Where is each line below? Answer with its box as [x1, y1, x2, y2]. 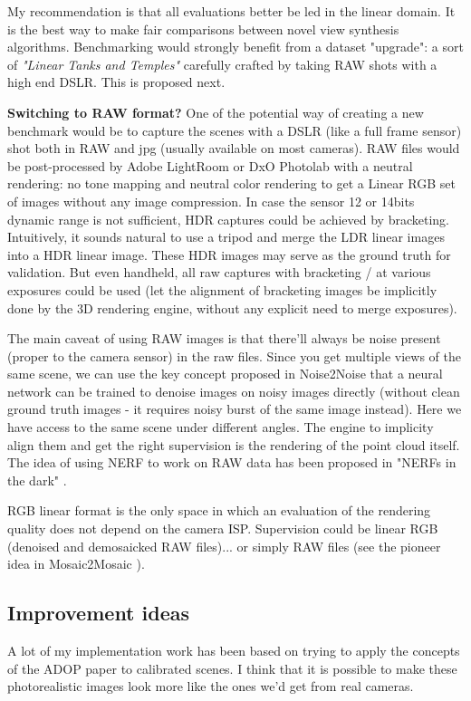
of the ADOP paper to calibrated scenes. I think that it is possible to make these [7, 658, 457, 677]
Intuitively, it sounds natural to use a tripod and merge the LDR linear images [7, 227, 445, 246]
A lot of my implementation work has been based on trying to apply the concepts [7, 641, 460, 660]
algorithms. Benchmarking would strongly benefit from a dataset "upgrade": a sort [7, 37, 464, 56]
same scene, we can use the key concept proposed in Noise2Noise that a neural [7, 364, 443, 383]
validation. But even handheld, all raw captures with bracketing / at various [7, 263, 431, 282]
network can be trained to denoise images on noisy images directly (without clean [7, 381, 460, 400]
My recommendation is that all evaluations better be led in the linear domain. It [7, 2, 456, 20]
